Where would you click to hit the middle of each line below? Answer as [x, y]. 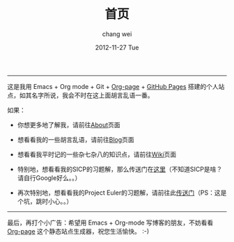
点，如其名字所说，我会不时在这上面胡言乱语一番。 [80, 95]
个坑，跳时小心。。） [45, 201]
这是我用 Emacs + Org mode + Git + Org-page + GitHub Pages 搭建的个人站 [116, 86]
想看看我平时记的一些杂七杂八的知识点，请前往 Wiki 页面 [97, 154]
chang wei [117, 34]
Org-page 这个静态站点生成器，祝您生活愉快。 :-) [78, 231]
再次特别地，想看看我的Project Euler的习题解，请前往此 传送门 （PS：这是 [122, 193]
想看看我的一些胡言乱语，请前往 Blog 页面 [76, 139]
